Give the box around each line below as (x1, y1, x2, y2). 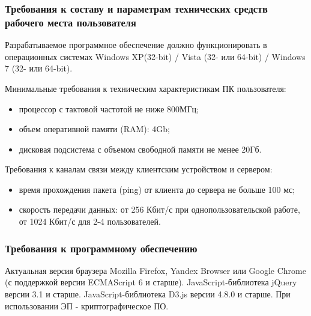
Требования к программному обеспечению (5, 240, 198, 255)
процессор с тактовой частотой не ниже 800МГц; (19, 102, 199, 115)
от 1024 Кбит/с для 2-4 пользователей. (19, 215, 161, 228)
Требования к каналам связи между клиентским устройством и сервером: (5, 163, 273, 175)
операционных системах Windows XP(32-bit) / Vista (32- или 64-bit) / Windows (5, 50, 306, 62)
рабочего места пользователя (5, 14, 136, 29)
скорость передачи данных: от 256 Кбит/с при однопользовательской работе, (19, 203, 300, 216)
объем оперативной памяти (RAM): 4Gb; (19, 123, 171, 135)
